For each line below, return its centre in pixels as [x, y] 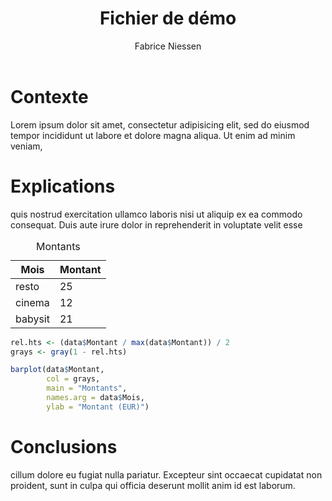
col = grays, [73, 379]
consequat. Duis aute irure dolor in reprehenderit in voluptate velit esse [156, 224]
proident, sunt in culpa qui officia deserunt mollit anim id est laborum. [153, 485]
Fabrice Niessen [168, 46]
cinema [32, 302]
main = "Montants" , [87, 388]
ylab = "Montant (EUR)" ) [98, 407]
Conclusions [64, 446]
